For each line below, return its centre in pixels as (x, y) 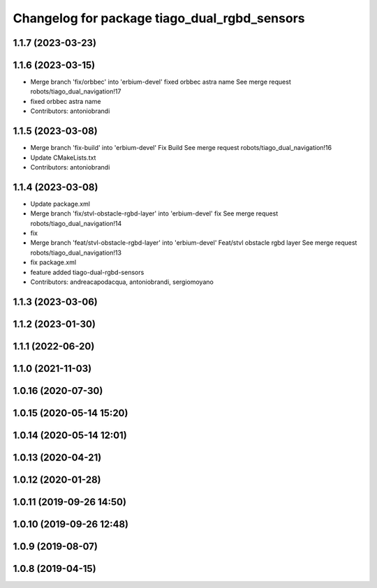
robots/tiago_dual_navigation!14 (76, 223)
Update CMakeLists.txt (63, 158)
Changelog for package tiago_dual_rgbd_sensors (159, 18)
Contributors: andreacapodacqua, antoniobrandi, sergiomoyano (122, 282)
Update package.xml (60, 204)
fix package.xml (53, 262)
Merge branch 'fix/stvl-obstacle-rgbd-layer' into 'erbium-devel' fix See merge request (154, 213)
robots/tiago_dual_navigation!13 (76, 252)
